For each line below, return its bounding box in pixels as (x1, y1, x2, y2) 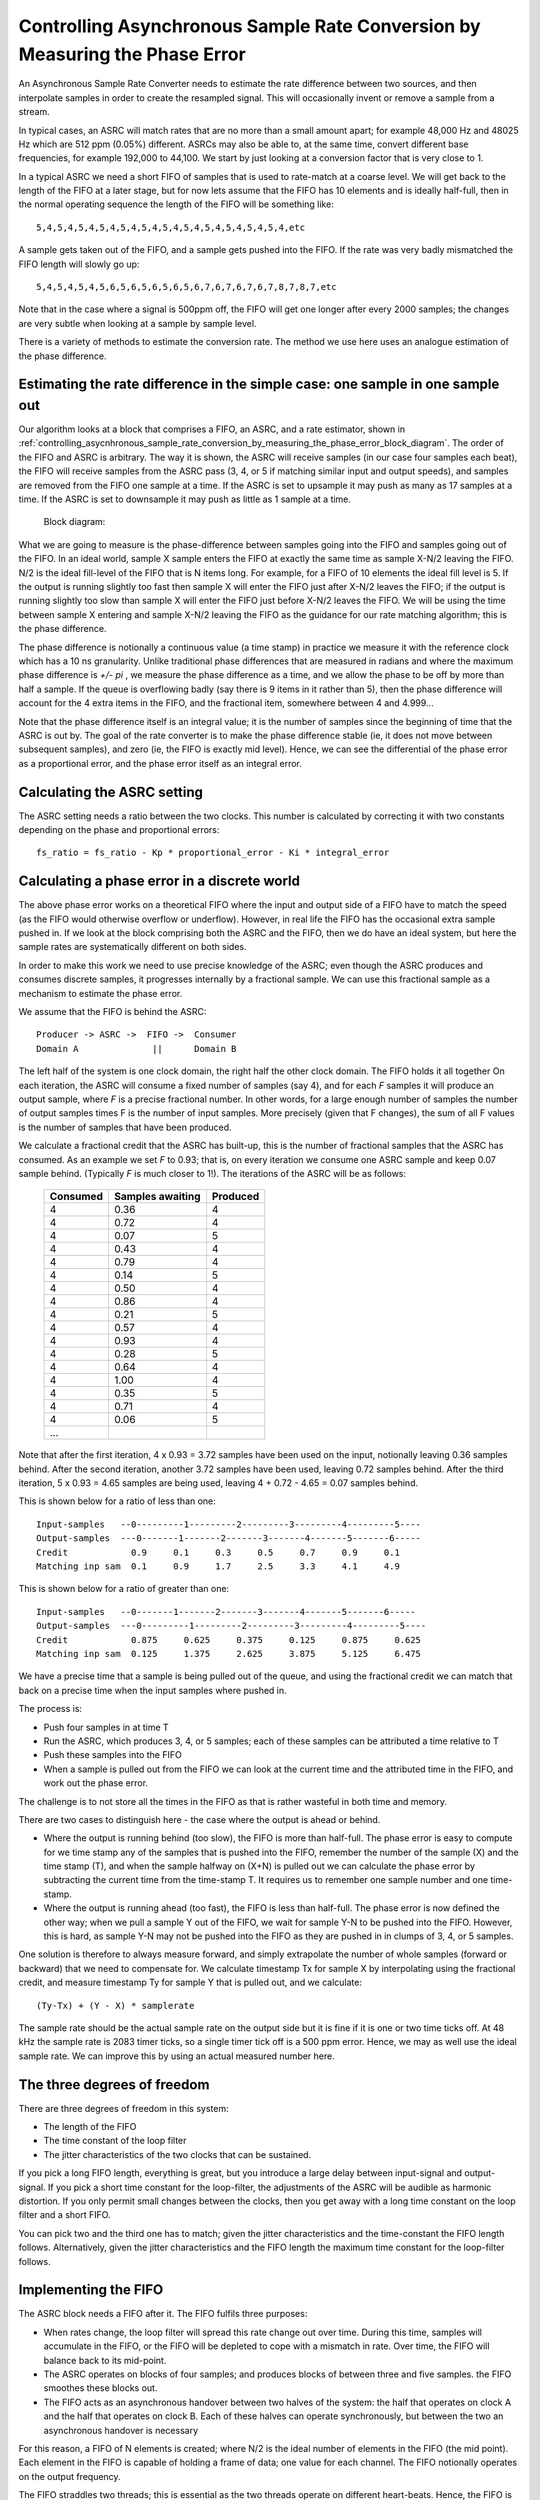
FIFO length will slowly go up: (18, 258, 140, 270)
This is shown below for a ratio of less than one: (18, 1495, 217, 1507)
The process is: (18, 1703, 83, 1715)
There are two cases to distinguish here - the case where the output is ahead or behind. (18, 1813, 381, 1825)
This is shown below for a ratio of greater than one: (18, 1583, 230, 1595)
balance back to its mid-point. (43, 2354, 167, 2366)
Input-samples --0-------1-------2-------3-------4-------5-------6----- (36, 1606, 416, 1617)
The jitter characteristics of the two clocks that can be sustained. (43, 2148, 312, 2160)
